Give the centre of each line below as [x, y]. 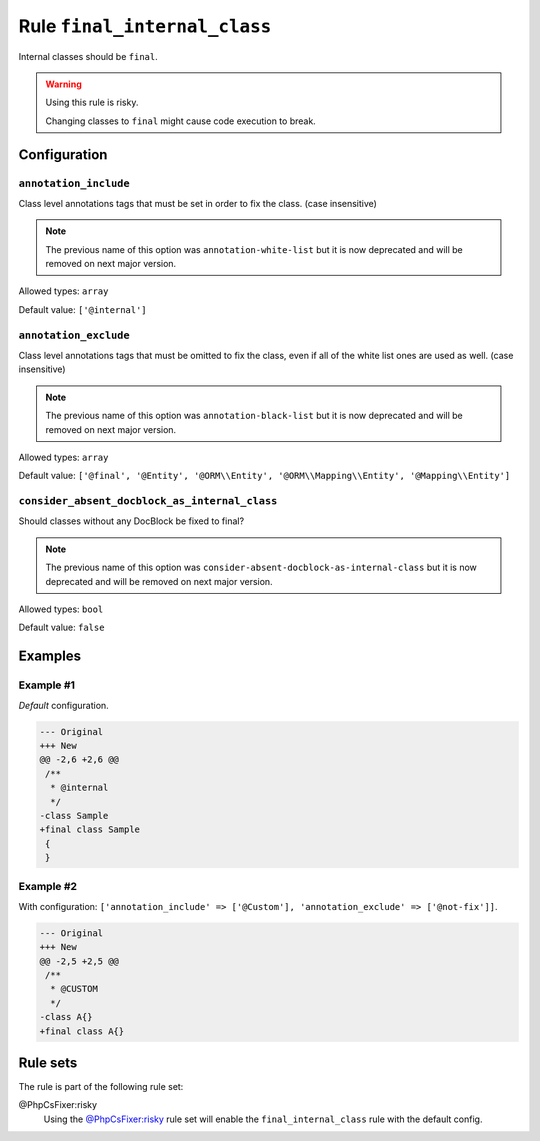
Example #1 [46, 685]
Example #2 [48, 887]
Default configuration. [63, 705]
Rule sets [48, 1062]
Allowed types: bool [61, 609]
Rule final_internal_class [145, 26]
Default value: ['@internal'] [82, 309]
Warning [63, 84]
